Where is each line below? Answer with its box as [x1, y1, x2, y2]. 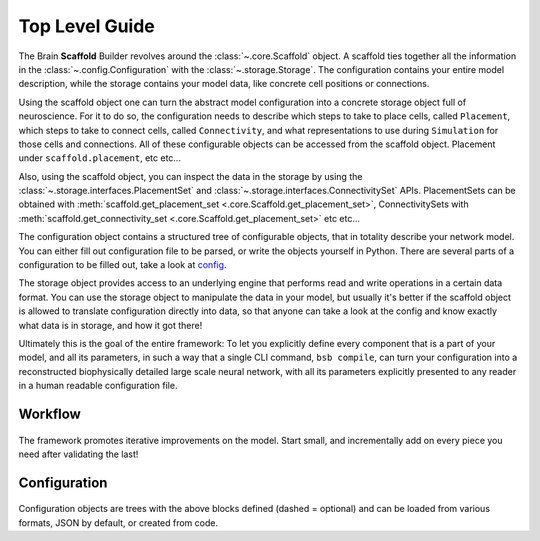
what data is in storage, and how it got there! [18, 319, 203, 331]
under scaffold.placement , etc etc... [18, 152, 182, 164]
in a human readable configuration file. [18, 380, 178, 392]
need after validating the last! [18, 448, 139, 460]
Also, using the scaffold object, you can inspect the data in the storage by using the [18, 170, 363, 182]
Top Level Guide [18, 15, 155, 37]
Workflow [18, 405, 82, 422]
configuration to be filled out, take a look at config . [18, 259, 227, 271]
